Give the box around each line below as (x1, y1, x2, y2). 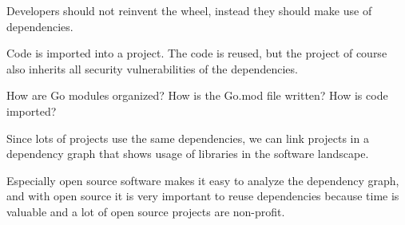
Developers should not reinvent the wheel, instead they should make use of (6, 2, 372, 18)
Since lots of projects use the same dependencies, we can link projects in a (6, 129, 369, 146)
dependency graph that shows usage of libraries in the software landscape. (6, 145, 369, 162)
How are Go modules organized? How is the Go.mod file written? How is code (6, 87, 388, 104)
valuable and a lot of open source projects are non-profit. (6, 203, 285, 219)
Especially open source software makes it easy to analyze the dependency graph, (6, 172, 399, 188)
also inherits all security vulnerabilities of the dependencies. (6, 60, 298, 77)
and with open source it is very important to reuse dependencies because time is (6, 187, 399, 204)
